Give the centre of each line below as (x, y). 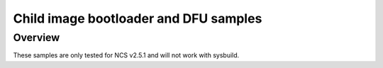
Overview (37, 38)
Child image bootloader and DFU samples (138, 18)
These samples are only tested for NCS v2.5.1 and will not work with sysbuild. (126, 55)
